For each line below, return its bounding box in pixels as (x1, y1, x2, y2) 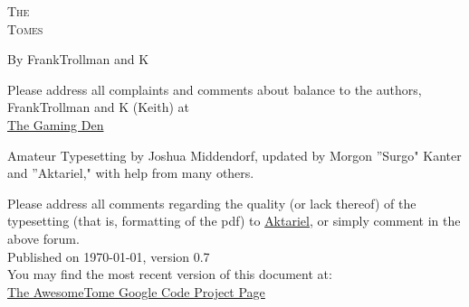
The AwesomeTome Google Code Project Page (7, 282, 265, 301)
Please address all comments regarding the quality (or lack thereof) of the (7, 193, 416, 212)
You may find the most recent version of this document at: (7, 265, 332, 284)
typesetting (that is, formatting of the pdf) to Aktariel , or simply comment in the (7, 211, 461, 230)
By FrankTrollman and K (7, 50, 149, 69)
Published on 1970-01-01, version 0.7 (7, 247, 210, 265)
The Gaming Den (7, 115, 104, 134)
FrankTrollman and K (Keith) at (7, 98, 189, 116)
